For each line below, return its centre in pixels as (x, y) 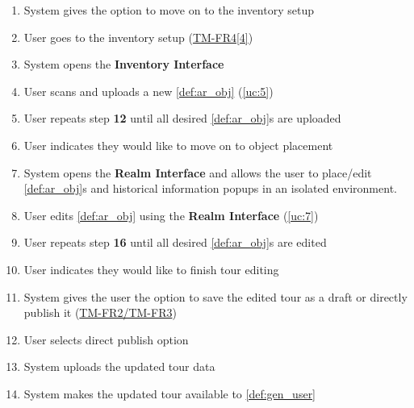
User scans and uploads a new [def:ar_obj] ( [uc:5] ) (148, 91)
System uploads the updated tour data (119, 366)
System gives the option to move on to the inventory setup (169, 10)
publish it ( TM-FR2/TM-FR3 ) (100, 312)
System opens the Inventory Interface (124, 64)
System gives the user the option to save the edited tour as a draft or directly (215, 296)
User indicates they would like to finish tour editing (151, 269)
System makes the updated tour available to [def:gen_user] (170, 393)
